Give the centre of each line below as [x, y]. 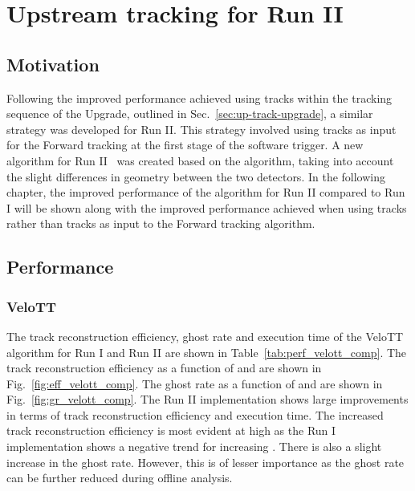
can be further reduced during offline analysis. [120, 478]
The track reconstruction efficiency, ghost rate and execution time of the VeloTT [205, 336]
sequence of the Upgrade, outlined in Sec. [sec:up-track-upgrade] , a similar [190, 114]
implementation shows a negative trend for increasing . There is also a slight [194, 446]
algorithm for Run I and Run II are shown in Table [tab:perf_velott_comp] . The [207, 352]
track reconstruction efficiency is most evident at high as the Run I [171, 430]
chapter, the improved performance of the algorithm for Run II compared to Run [206, 192]
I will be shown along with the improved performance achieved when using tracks [207, 207]
